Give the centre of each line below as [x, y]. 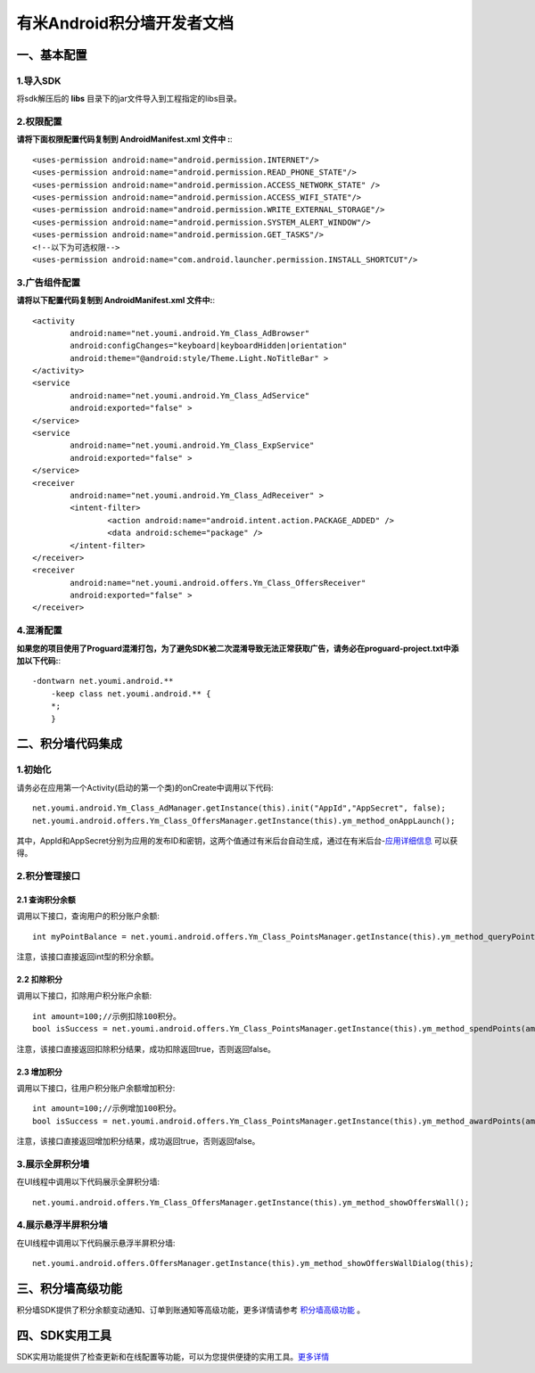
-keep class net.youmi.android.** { [131, 694]
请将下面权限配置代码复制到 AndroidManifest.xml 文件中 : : [124, 139]
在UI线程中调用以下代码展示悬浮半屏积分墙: [96, 1243]
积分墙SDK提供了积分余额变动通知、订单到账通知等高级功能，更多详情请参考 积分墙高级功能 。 [191, 1310]
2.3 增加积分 [39, 1072]
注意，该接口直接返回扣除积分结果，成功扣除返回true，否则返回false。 [146, 1048]
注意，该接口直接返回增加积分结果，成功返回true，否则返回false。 [138, 1141]
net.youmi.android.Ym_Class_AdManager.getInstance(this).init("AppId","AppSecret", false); [239, 808]
